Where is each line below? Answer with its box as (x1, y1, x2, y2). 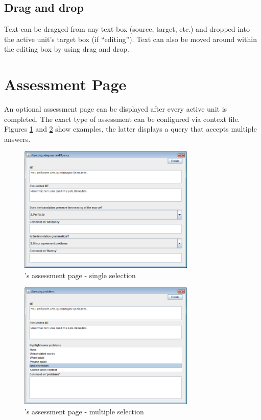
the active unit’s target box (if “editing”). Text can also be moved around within (4, 33, 257, 44)
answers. (4, 133, 31, 144)
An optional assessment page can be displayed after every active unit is (4, 103, 227, 114)
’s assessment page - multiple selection (25, 406, 144, 416)
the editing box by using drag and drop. (4, 44, 129, 54)
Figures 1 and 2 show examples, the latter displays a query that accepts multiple (4, 123, 257, 134)
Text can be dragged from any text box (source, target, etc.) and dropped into (4, 24, 250, 34)
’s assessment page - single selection (25, 269, 136, 280)
